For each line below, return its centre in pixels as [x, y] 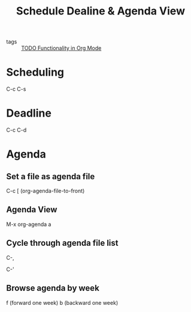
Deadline [29, 113]
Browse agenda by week [53, 288]
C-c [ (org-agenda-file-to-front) [46, 191]
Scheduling [35, 72]
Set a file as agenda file [51, 176]
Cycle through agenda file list [62, 243]
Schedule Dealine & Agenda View [101, 11]
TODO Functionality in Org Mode [61, 48]
